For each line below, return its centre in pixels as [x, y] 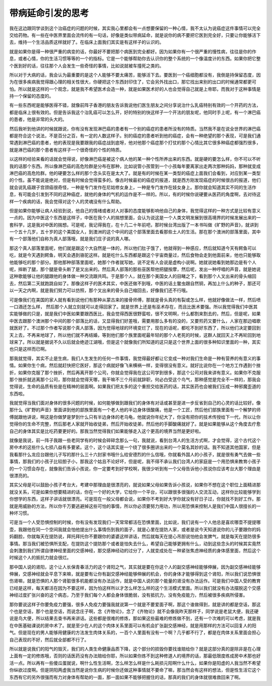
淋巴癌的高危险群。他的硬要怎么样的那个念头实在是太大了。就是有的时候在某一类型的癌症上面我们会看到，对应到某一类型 [135, 173]
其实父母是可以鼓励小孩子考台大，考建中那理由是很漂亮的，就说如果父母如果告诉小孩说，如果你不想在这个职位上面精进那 [135, 485]
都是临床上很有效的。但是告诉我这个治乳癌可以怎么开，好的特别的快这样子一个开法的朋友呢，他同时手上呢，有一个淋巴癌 [135, 112]
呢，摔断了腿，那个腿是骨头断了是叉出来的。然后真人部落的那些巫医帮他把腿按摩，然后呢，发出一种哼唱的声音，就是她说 [135, 269]
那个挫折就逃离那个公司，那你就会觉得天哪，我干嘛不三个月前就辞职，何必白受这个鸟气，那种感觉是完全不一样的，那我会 [135, 379]
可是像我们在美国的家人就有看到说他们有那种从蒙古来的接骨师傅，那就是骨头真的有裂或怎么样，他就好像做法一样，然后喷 [135, 299]
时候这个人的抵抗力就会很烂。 [40, 557]
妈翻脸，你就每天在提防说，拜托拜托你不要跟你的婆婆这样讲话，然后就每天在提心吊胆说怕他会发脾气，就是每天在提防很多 [135, 536]
